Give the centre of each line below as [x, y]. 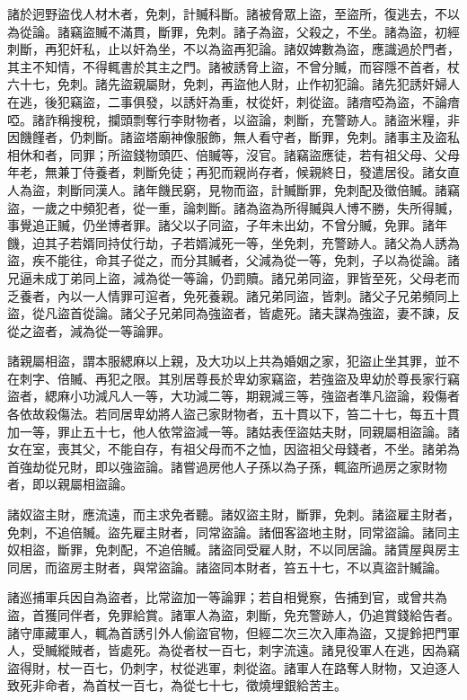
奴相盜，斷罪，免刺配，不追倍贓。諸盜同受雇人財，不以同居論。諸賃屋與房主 [233, 549]
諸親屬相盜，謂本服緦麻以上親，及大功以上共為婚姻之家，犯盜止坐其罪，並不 [233, 361]
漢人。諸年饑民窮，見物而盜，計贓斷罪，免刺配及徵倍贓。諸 [271, 189]
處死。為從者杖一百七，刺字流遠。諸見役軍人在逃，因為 [283, 650]
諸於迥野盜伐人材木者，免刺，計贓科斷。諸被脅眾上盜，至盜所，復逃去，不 [227, 13]
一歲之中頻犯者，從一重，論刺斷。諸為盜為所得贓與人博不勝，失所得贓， [246, 207]
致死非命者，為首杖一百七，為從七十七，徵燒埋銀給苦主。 [177, 685]
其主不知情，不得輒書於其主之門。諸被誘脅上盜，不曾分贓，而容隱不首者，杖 [233, 66]
